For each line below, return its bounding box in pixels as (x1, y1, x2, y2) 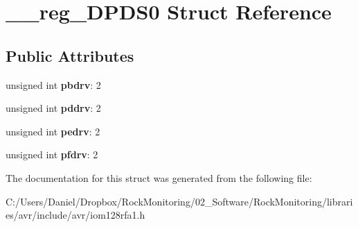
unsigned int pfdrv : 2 (6, 147, 98, 162)
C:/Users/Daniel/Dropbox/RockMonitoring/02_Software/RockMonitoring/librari (6, 194, 353, 208)
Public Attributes (6, 44, 134, 66)
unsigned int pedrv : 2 (6, 124, 100, 138)
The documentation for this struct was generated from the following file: (6, 170, 312, 185)
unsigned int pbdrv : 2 (6, 77, 101, 92)
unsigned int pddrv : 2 (6, 101, 101, 115)
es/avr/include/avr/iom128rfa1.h (6, 208, 145, 222)
